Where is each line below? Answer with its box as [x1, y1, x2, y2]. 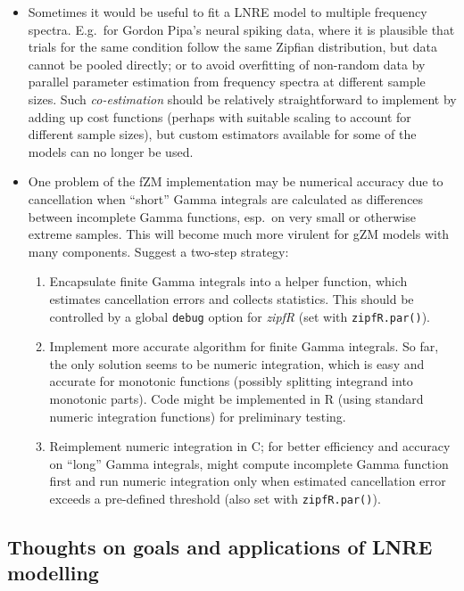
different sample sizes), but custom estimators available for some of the [28, 125, 417, 144]
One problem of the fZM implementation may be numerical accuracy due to [28, 172, 443, 191]
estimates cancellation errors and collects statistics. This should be [49, 289, 414, 308]
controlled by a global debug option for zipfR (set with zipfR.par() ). [49, 307, 431, 325]
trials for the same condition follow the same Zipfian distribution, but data [28, 37, 437, 56]
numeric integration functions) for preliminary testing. [49, 406, 346, 425]
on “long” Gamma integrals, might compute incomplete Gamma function [49, 454, 449, 472]
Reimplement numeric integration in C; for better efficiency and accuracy [49, 437, 451, 456]
